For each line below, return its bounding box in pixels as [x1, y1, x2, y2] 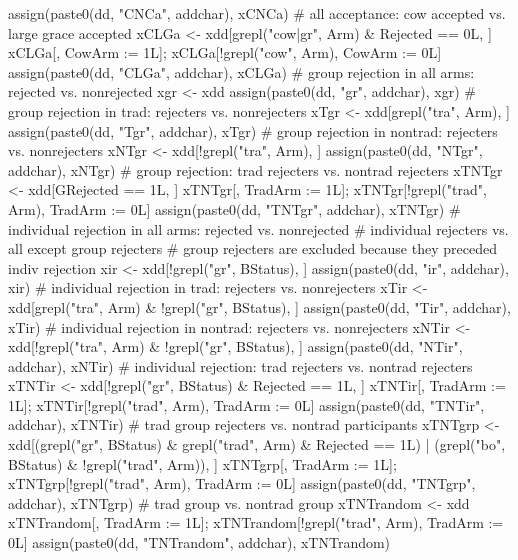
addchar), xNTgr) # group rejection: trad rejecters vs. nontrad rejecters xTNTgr [8, 159, 503, 180]
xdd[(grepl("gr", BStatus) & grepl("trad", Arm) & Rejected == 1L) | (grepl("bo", [8, 434, 506, 455]
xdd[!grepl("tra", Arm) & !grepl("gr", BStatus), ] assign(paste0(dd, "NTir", [8, 336, 463, 357]
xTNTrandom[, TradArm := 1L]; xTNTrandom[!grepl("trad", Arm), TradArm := [8, 512, 504, 533]
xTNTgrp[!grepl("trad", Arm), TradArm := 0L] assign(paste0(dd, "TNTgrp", [8, 473, 476, 494]
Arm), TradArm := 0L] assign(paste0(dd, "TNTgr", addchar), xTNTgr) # [8, 198, 461, 219]
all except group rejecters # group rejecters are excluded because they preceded [8, 238, 497, 259]
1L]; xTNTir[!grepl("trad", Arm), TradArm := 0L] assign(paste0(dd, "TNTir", [8, 394, 485, 415]
